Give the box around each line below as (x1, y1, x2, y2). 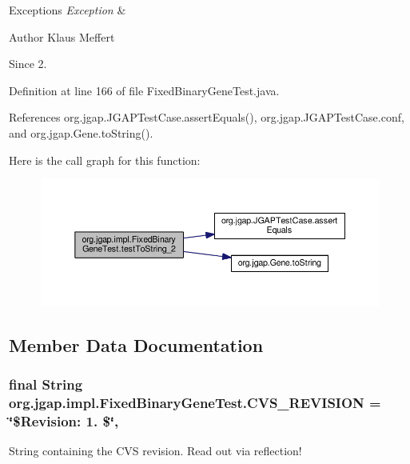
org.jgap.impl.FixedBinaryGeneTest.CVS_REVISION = (9, 393, 381, 413)
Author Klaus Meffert (9, 28, 115, 45)
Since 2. (9, 55, 47, 72)
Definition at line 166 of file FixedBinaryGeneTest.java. (9, 82, 280, 98)
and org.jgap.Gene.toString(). (9, 124, 153, 141)
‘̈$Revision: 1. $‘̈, (9, 411, 119, 431)
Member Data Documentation (9, 333, 264, 357)
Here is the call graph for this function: (9, 151, 201, 168)
